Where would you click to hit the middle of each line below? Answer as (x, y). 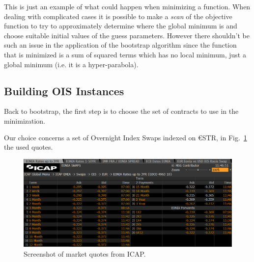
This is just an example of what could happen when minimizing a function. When (127, 6)
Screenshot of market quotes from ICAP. (85, 253)
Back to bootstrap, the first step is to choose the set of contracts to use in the (121, 111)
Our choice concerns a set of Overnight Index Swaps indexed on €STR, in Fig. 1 (126, 137)
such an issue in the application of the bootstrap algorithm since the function (120, 45)
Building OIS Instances (64, 91)
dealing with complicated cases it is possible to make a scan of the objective (118, 16)
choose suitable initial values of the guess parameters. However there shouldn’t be (127, 35)
